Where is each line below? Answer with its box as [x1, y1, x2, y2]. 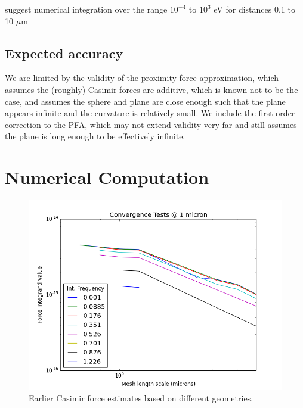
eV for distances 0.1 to [214, 3, 295, 15]
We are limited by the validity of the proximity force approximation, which [5, 71, 279, 84]
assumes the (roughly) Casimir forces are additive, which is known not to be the [5, 83, 298, 95]
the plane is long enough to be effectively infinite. [5, 130, 185, 142]
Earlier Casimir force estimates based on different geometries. [29, 391, 253, 404]
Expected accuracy [5, 43, 123, 62]
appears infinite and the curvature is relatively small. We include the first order [5, 107, 295, 119]
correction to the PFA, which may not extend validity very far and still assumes [5, 118, 297, 130]
